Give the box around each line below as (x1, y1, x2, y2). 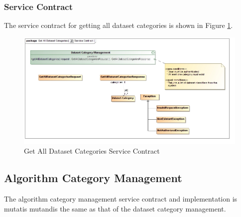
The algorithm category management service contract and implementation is (4, 194, 238, 204)
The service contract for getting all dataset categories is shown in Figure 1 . (4, 20, 233, 30)
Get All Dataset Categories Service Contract (24, 146, 160, 156)
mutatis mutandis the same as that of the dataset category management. (4, 203, 226, 214)
